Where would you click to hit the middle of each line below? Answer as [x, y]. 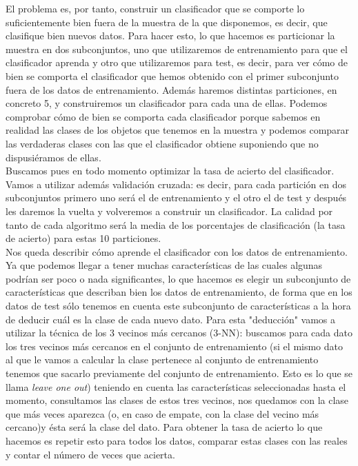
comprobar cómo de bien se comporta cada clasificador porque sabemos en [163, 116]
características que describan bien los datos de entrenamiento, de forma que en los [179, 292]
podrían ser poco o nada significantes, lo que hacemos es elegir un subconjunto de [178, 278]
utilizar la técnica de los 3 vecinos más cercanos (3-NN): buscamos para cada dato [179, 333]
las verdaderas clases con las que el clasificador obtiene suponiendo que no [162, 143]
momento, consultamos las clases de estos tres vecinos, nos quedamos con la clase [177, 400]
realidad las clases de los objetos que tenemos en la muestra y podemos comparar [178, 130]
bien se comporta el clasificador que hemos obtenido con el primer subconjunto [172, 75]
